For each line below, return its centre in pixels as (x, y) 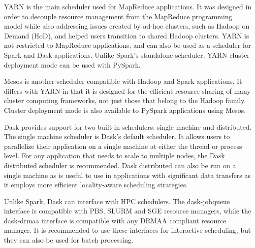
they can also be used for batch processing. (69, 240)
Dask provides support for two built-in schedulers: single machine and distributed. (128, 126)
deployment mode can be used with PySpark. (72, 64)
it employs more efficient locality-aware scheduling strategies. (96, 185)
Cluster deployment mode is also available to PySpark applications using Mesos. (125, 110)
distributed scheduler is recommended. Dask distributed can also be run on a (120, 165)
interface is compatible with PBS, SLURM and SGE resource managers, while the (127, 211)
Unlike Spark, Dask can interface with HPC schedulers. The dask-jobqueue (117, 201)
